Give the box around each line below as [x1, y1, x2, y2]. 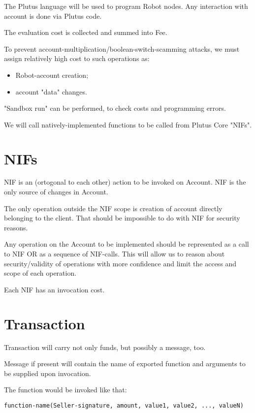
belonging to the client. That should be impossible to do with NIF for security [4, 213, 240, 223]
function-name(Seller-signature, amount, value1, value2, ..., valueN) [4, 402, 244, 409]
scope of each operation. [4, 268, 77, 278]
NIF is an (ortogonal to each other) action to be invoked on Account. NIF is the [4, 177, 246, 187]
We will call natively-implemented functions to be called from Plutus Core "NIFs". [4, 119, 252, 129]
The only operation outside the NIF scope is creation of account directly [4, 203, 223, 213]
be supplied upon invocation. [4, 368, 91, 378]
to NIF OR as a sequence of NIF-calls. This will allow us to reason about [4, 249, 225, 259]
